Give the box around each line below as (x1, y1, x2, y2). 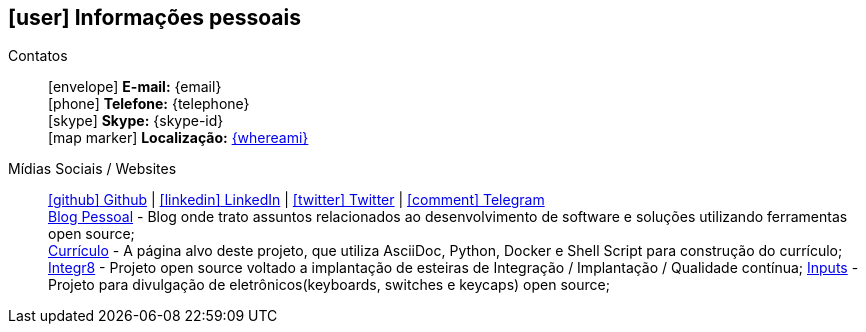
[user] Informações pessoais (8, 5, 302, 30)
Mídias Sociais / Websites (8, 160, 177, 178)
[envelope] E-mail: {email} (48, 78, 222, 96)
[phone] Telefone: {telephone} (48, 95, 250, 113)
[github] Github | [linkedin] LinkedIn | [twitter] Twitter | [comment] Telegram (48, 191, 545, 209)
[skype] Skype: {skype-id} (48, 112, 224, 130)
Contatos (8, 47, 68, 65)
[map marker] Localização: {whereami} (48, 129, 309, 147)
